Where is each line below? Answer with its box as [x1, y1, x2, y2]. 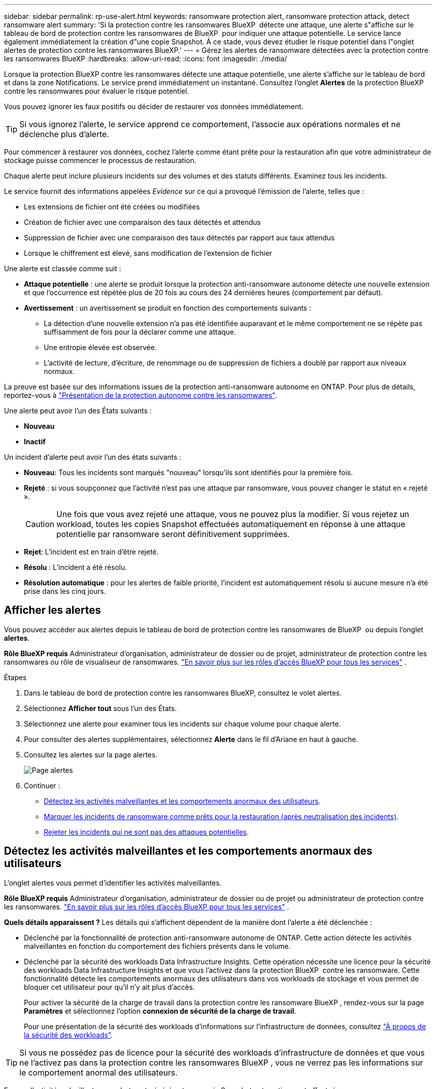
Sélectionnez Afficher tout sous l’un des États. [24, 704, 177, 713]
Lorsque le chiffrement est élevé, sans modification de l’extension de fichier [24, 249, 272, 257]
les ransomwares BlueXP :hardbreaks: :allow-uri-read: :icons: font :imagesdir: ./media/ [4, 54, 287, 63]
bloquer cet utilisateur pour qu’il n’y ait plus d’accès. [24, 982, 195, 991]
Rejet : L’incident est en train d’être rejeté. [24, 547, 159, 556]
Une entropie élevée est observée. [44, 343, 157, 352]
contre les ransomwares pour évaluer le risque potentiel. [4, 87, 189, 95]
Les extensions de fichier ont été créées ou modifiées [24, 202, 200, 211]
